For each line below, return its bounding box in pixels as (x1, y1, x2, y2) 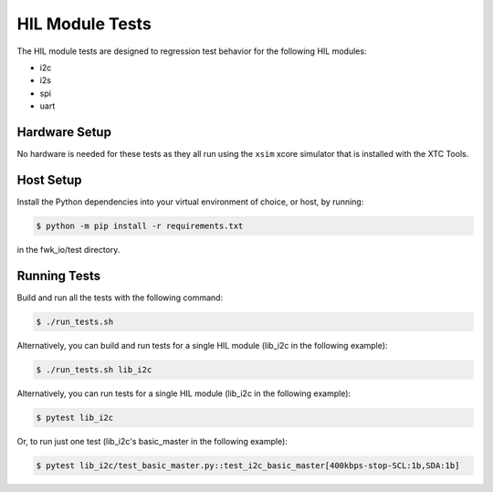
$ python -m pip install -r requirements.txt (36, 220, 244, 231)
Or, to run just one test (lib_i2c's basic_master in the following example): (16, 435, 288, 446)
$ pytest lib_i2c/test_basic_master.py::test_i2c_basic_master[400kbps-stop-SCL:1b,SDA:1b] (36, 460, 460, 470)
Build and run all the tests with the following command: (16, 292, 224, 303)
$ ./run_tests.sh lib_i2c (36, 364, 152, 374)
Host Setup (16, 172, 82, 187)
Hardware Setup (16, 124, 111, 140)
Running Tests (16, 267, 100, 283)
